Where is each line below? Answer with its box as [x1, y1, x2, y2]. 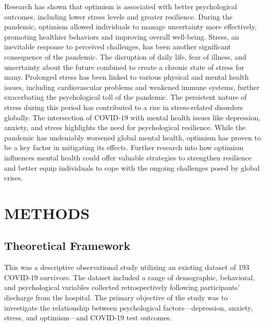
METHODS [4, 202, 90, 223]
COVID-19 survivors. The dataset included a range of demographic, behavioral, [4, 271, 255, 282]
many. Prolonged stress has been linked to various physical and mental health [4, 71, 249, 82]
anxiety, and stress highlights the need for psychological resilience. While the [4, 122, 246, 133]
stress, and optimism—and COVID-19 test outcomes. [4, 312, 172, 323]
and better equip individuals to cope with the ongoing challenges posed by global [4, 162, 260, 173]
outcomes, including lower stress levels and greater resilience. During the [4, 11, 233, 22]
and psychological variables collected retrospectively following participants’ [4, 282, 240, 293]
